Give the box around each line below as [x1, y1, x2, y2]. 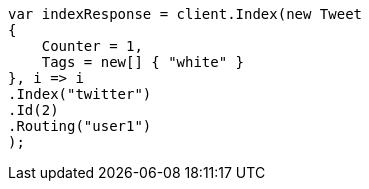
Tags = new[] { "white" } [41, 54, 245, 70]
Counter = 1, [41, 38, 143, 54]
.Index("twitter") [8, 86, 152, 102]
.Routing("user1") [8, 118, 152, 134]
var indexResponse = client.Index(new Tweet [8, 6, 363, 22]
